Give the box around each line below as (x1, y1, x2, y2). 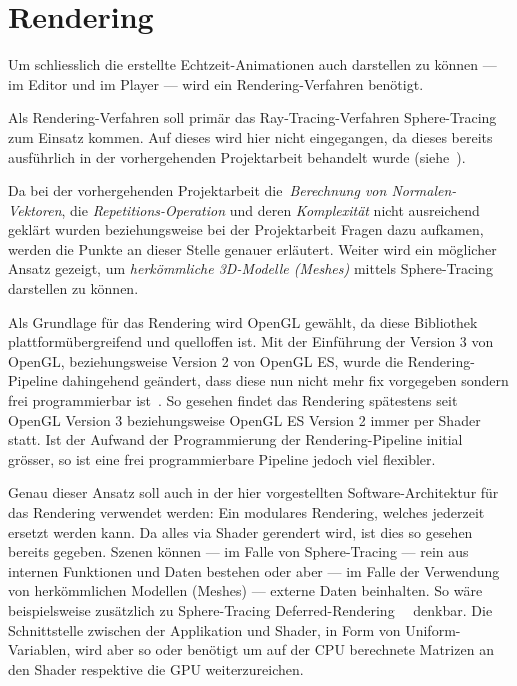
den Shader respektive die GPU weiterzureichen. (8, 658, 304, 679)
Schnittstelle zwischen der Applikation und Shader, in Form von (8, 619, 401, 640)
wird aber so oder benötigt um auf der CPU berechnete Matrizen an (74, 639, 494, 660)
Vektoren (8, 199, 62, 220)
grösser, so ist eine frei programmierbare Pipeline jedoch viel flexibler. (8, 448, 436, 469)
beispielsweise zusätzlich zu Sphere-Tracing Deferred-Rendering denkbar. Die (8, 599, 493, 620)
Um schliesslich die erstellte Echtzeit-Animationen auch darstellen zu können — (8, 54, 497, 75)
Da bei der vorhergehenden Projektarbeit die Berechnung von (8, 180, 387, 201)
